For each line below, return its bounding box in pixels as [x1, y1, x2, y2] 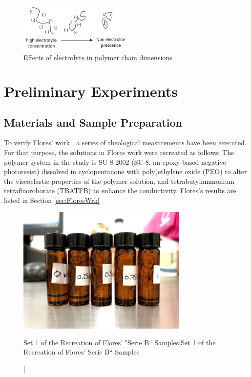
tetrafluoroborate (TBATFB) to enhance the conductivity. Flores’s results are [4, 185, 236, 196]
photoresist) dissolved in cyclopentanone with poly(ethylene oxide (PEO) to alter [4, 166, 247, 177]
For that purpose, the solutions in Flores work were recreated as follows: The [4, 147, 234, 157]
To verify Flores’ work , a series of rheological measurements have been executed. [4, 137, 247, 148]
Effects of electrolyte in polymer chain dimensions [23, 52, 172, 63]
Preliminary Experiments [4, 81, 178, 101]
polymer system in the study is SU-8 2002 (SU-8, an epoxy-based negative [4, 156, 226, 167]
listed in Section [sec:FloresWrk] [4, 195, 100, 205]
